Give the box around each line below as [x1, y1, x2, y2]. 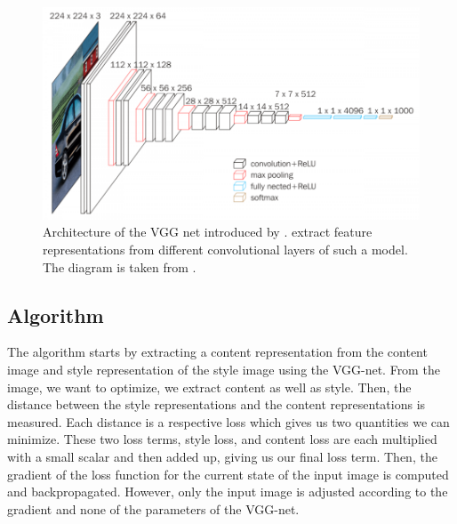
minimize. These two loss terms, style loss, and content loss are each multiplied [7, 430, 437, 448]
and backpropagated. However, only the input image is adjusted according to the [7, 482, 448, 501]
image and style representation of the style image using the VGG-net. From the [7, 360, 440, 379]
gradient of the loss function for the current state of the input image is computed [7, 464, 449, 483]
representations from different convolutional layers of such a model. [43, 240, 408, 259]
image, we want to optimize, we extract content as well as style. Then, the [7, 377, 412, 396]
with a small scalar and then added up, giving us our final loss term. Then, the [7, 447, 437, 465]
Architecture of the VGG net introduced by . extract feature [43, 222, 373, 241]
